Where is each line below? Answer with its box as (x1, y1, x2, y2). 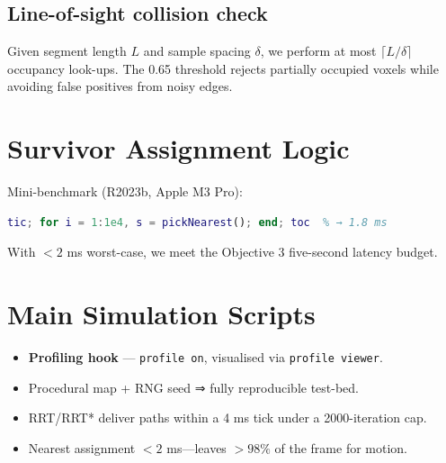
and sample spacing (143, 41, 251, 60)
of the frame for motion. (274, 438, 408, 457)
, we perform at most (260, 41, 377, 60)
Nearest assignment (28, 438, 136, 457)
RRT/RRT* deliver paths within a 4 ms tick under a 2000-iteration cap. (28, 408, 427, 427)
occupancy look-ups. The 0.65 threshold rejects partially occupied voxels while (7, 59, 439, 77)
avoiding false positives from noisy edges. (7, 77, 233, 95)
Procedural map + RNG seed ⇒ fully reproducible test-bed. (28, 377, 360, 396)
